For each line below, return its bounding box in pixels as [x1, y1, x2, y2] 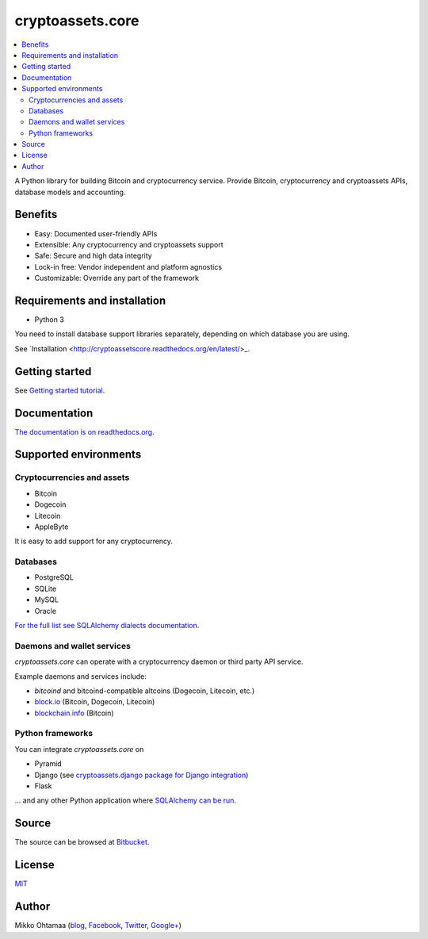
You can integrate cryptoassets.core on [14, 744, 144, 753]
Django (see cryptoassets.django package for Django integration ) [34, 770, 249, 780]
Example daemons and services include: [14, 671, 147, 681]
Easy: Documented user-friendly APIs [34, 228, 158, 238]
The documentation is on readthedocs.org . [14, 427, 155, 436]
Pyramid [34, 759, 63, 768]
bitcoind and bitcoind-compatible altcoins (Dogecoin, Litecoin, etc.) [34, 686, 255, 696]
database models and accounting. [14, 187, 126, 197]
